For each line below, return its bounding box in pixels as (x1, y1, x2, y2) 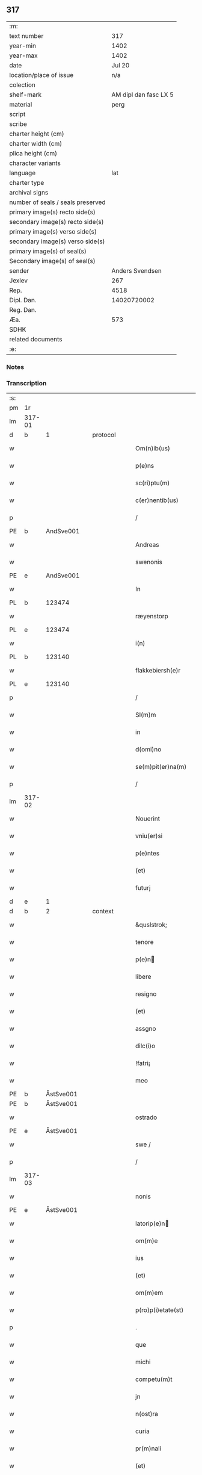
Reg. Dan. (9, 305, 37, 314)
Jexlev (9, 276, 28, 285)
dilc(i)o (135, 1042, 156, 1050)
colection (9, 81, 36, 89)
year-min (9, 42, 36, 50)
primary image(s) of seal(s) (9, 247, 87, 255)
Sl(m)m (135, 710, 156, 719)
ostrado (135, 1113, 158, 1122)
